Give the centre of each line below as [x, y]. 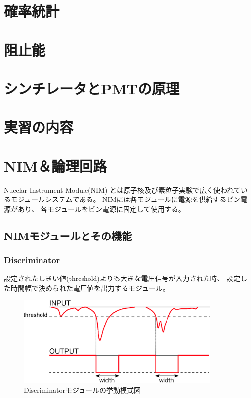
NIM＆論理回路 [55, 166]
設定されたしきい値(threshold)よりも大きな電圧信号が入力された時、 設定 [122, 278]
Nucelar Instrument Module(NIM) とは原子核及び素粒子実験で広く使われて [122, 189]
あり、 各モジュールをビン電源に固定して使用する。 [101, 209]
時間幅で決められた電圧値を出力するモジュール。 [90, 288]
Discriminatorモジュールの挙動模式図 [82, 389]
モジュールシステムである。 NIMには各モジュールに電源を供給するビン [125, 199]
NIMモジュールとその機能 [68, 235]
